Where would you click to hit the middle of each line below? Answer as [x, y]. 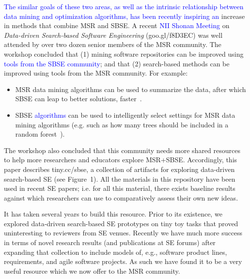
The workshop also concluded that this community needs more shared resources [122, 150]
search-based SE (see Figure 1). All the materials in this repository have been [120, 178]
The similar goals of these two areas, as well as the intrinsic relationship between [124, 6]
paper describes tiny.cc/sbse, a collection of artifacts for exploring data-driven [119, 169]
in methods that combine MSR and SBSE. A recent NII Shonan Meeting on [117, 25]
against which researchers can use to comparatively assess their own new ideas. [121, 197]
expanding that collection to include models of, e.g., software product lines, [116, 252]
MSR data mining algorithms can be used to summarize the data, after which [131, 89]
